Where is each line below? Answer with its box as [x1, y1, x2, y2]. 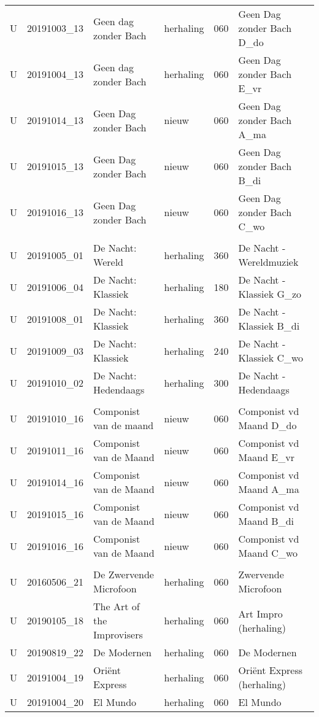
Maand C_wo [238, 546, 298, 560]
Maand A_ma [238, 482, 299, 496]
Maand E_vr [238, 450, 294, 464]
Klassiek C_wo [238, 351, 304, 365]
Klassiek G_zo [238, 287, 302, 301]
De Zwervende [93, 567, 154, 581]
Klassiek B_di [238, 319, 300, 333]
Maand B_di [238, 514, 294, 528]
